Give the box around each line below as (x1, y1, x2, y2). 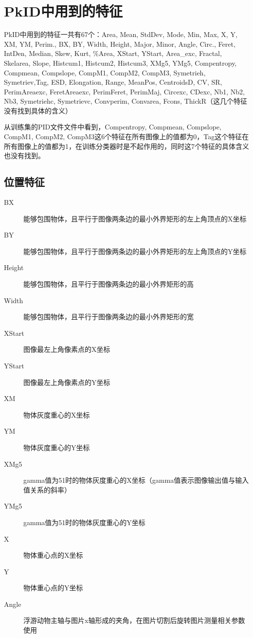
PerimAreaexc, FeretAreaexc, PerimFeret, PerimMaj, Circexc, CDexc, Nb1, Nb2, (4, 86, 245, 96)
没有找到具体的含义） (4, 105, 72, 115)
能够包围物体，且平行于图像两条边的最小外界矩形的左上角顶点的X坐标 (23, 213, 247, 223)
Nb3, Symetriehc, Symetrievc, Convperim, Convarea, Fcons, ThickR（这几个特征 (4, 96, 247, 106)
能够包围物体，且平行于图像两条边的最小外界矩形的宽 (23, 311, 194, 322)
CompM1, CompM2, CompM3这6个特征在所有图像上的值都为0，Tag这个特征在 (4, 131, 249, 142)
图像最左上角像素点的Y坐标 (23, 377, 110, 387)
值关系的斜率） (23, 484, 71, 494)
